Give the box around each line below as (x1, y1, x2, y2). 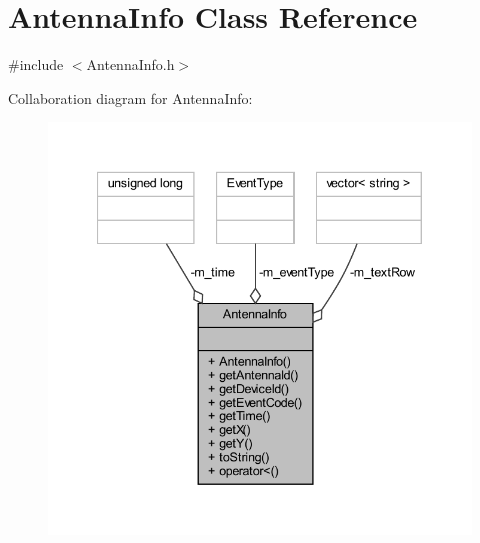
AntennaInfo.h (86, 54, 175, 75)
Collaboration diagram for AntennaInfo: (8, 87, 253, 108)
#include (8, 54, 64, 75)
